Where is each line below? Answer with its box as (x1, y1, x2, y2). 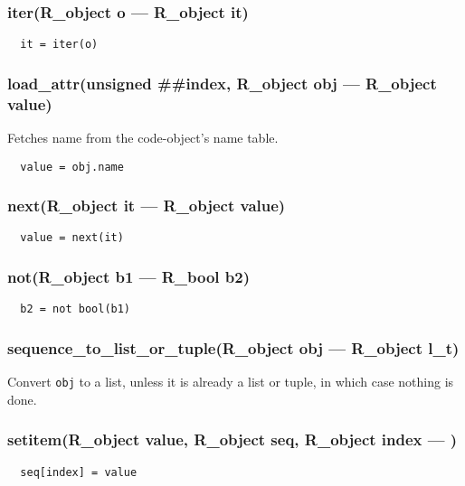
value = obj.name (20, 160, 124, 173)
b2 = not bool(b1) (20, 303, 131, 316)
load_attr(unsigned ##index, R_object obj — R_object (7, 71, 437, 94)
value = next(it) (20, 231, 124, 245)
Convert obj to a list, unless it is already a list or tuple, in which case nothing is (7, 372, 454, 391)
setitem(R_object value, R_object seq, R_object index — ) (7, 428, 458, 451)
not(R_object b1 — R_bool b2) (7, 266, 251, 288)
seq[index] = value (20, 465, 138, 479)
